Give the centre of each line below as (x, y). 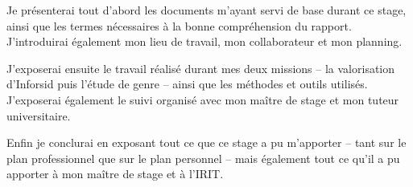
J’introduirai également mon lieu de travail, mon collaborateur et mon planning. (204, 41)
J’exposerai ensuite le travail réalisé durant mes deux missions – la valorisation (201, 68)
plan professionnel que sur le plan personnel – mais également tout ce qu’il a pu (203, 158)
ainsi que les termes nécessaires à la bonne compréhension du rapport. (179, 25)
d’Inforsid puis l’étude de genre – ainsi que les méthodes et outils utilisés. (187, 84)
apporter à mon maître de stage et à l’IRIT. (115, 174)
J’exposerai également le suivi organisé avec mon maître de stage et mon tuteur (203, 99)
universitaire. (39, 115)
